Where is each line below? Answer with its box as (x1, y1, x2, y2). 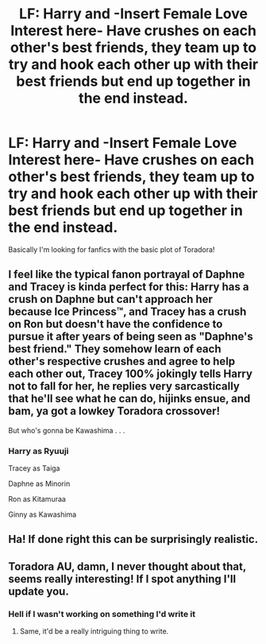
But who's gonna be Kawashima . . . (8, 425, 125, 435)
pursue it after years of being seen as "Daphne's (8, 330, 254, 343)
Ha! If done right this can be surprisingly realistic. (8, 533, 259, 546)
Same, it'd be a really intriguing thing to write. (19, 627, 169, 636)
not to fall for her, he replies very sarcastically (8, 379, 240, 394)
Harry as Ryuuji (8, 445, 69, 456)
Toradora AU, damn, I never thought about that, (8, 560, 246, 573)
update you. (8, 584, 69, 598)
